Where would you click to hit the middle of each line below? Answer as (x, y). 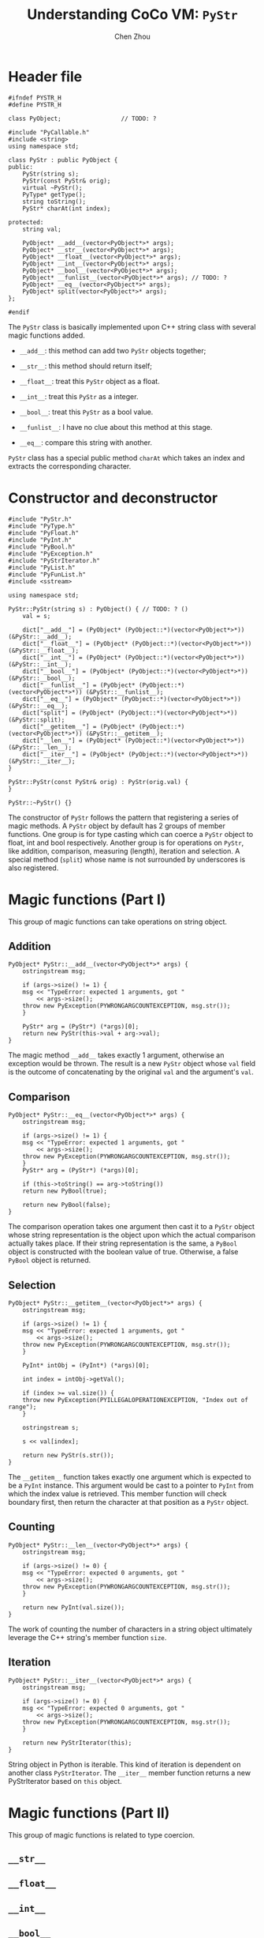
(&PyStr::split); (37, 720)
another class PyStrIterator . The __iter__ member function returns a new (129, 1773)
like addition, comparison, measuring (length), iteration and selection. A (124, 850)
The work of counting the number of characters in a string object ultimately (130, 1629)
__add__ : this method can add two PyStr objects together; (113, 350)
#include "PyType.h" (42, 526)
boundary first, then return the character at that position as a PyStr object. (128, 1502)
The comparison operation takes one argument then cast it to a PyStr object (131, 1227)
